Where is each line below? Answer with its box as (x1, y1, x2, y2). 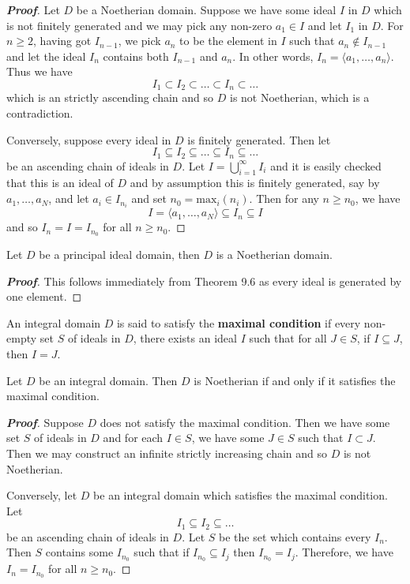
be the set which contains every (219, 528, 371, 545)
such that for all (249, 330, 327, 346)
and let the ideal (6, 47, 86, 64)
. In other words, (232, 47, 314, 64)
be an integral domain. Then (39, 372, 178, 388)
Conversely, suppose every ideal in (6, 131, 171, 148)
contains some (45, 544, 114, 560)
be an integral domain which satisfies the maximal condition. (93, 487, 388, 504)
